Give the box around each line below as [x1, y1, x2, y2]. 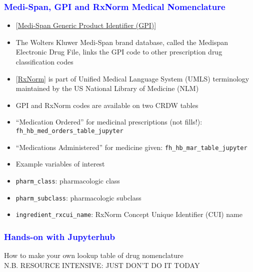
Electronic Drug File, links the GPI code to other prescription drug [15, 46, 222, 57]
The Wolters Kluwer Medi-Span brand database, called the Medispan [15, 36, 228, 47]
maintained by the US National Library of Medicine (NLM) [15, 83, 199, 93]
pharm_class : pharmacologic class [15, 175, 120, 185]
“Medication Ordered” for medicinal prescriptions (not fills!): [15, 116, 202, 127]
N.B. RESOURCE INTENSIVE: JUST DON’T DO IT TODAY [4, 259, 200, 270]
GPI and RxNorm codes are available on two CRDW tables [15, 99, 198, 110]
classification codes [15, 56, 73, 66]
